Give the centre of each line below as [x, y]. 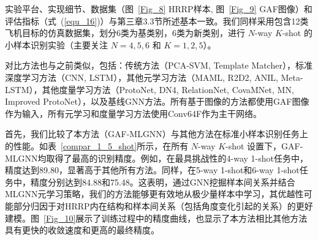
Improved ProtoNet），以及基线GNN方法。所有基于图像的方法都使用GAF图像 [157, 101]
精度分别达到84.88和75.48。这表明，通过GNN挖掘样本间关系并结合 [163, 182]
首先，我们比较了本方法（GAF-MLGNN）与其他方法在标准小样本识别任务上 [157, 134]
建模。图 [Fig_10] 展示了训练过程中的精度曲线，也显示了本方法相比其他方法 [156, 218]
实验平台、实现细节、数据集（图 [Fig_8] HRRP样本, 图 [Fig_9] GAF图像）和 [159, 9]
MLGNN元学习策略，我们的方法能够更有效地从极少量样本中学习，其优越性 [154, 194]
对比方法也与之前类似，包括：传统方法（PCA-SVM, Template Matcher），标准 [159, 65]
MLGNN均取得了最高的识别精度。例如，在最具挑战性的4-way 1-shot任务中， [157, 158]
